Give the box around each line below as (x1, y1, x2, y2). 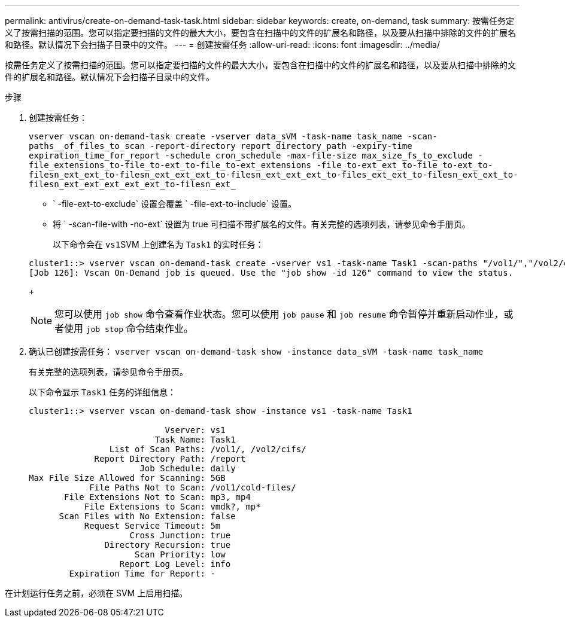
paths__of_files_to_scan (29, 141, 145, 151)
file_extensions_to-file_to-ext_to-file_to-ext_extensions (29, 160, 312, 170)
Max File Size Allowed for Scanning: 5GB (29, 473, 226, 483)
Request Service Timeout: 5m (84, 521, 221, 530)
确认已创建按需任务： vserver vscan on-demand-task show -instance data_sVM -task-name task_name (29, 346, 484, 356)
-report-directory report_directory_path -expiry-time (150, 141, 412, 151)
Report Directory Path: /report (94, 454, 246, 464)
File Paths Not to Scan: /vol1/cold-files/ (89, 483, 296, 492)
